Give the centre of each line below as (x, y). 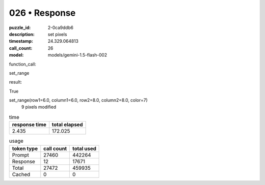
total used (84, 149)
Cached (21, 174)
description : (22, 34)
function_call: (23, 64)
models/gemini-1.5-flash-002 (78, 55)
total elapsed (67, 124)
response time (29, 124)
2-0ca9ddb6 (61, 28)
